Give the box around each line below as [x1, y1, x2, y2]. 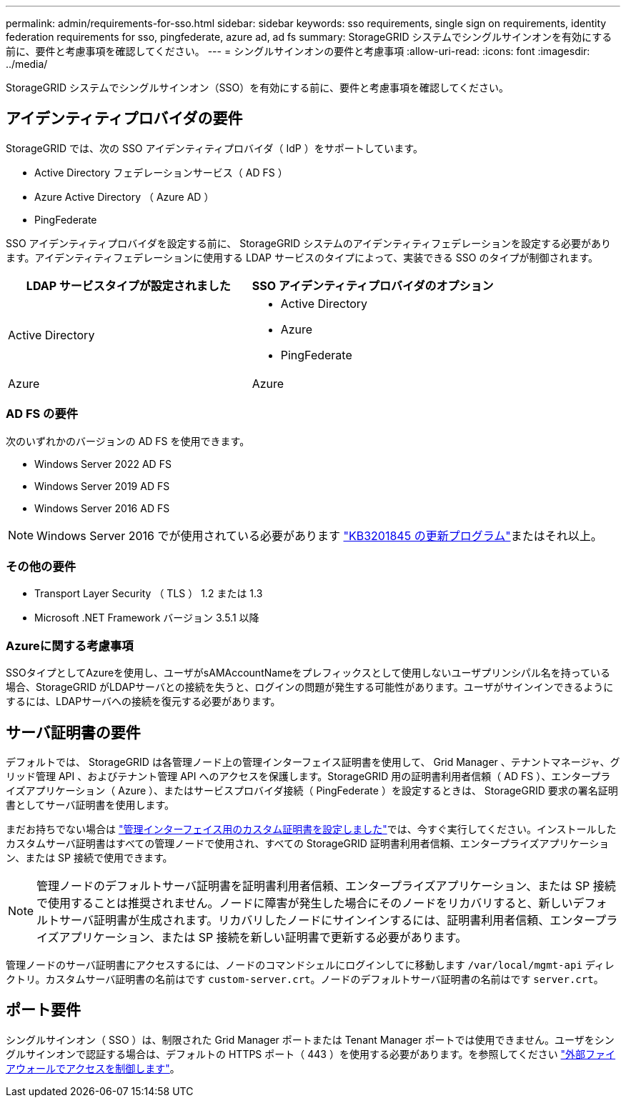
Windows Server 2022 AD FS [34, 457, 172, 470]
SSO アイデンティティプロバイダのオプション [252, 278, 494, 293]
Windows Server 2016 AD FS [34, 501, 170, 514]
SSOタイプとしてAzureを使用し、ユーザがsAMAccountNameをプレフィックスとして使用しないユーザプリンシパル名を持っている [6, 667, 611, 679]
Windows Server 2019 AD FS [34, 479, 170, 492]
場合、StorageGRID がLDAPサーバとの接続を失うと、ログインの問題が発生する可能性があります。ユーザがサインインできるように [6, 681, 614, 694]
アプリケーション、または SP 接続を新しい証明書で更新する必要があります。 [59, 929, 467, 944]
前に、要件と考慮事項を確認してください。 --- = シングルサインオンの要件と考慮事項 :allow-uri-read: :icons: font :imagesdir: [6, 45, 590, 57]
